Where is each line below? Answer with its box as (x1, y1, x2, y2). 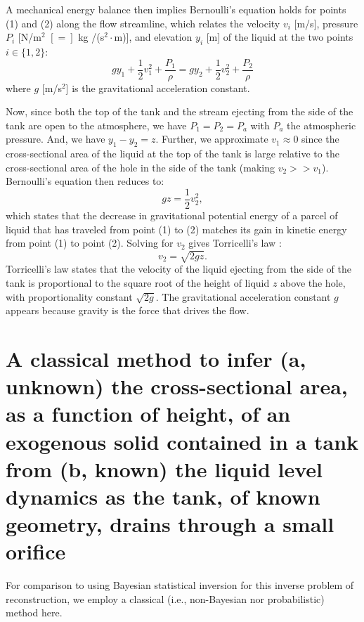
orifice (6, 537, 66, 566)
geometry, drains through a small (6, 510, 334, 538)
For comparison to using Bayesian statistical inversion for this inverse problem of (6, 578, 354, 592)
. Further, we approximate (155, 131, 268, 146)
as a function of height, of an (6, 399, 291, 428)
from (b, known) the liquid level (6, 454, 323, 483)
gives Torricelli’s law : (188, 235, 282, 250)
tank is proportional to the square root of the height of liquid (6, 275, 270, 290)
